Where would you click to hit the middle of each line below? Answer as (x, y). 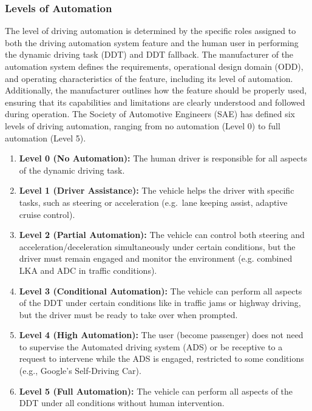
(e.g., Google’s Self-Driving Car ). (80, 371)
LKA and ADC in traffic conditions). (88, 270)
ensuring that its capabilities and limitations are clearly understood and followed (155, 102)
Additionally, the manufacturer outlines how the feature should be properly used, (156, 90)
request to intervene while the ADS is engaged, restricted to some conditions (161, 358)
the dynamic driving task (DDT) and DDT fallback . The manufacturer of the (149, 54)
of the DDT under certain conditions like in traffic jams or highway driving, (160, 303)
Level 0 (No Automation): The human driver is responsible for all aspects (163, 158)
